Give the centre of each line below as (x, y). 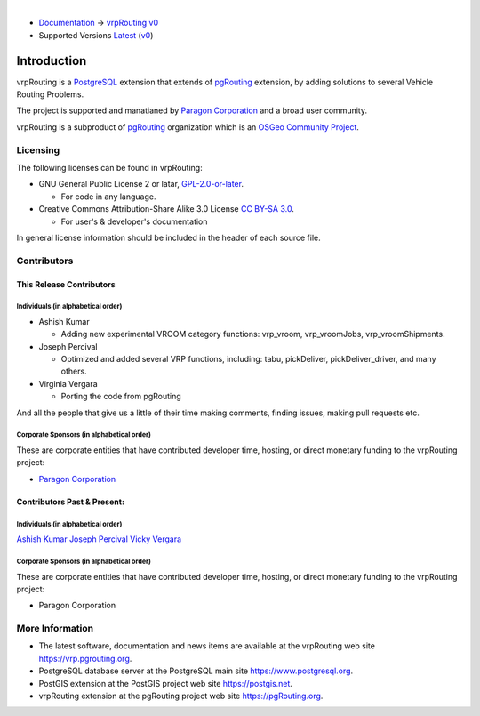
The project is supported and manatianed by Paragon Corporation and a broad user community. (192, 110)
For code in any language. (108, 197)
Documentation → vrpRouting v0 (99, 23)
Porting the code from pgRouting (121, 397)
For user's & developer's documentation (134, 221)
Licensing (38, 149)
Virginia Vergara (68, 383)
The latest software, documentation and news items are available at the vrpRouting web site (207, 646)
